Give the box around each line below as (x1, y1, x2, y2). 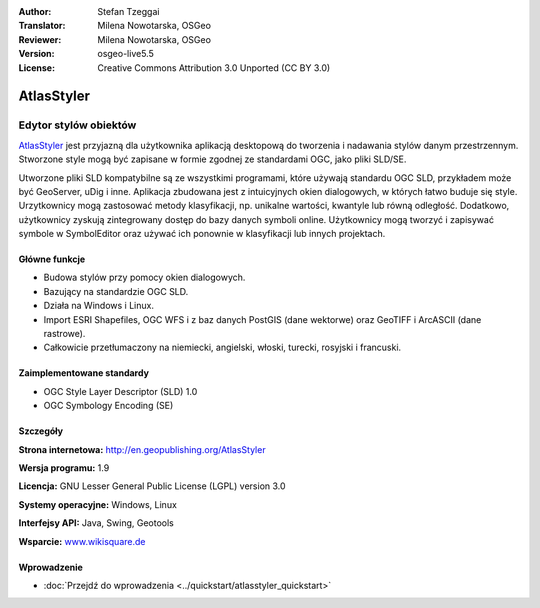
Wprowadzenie (18, 561, 84, 573)
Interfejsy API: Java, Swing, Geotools (18, 517, 174, 529)
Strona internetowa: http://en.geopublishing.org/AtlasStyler (18, 443, 266, 455)
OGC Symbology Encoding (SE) (43, 400, 174, 412)
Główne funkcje (18, 253, 86, 265)
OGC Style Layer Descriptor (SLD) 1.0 (43, 385, 198, 397)
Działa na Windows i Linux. (43, 300, 155, 312)
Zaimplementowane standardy (18, 367, 150, 379)
